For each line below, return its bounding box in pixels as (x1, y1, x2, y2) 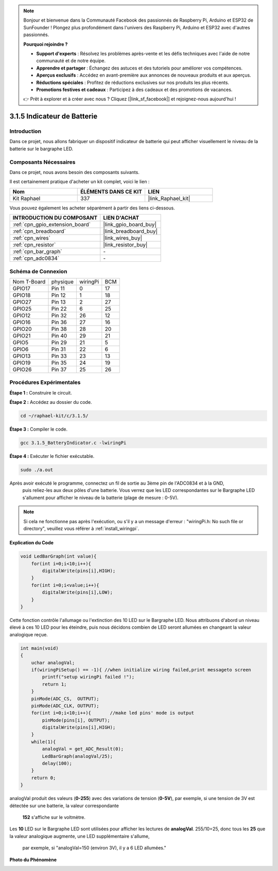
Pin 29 (51, 339, 67, 346)
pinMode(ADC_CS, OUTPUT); (31, 696, 100, 702)
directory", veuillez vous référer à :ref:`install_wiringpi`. (23, 525, 140, 531)
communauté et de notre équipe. (36, 58, 106, 64)
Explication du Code (9, 540, 54, 546)
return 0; (31, 775, 56, 780)
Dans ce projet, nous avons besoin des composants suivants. (9, 169, 140, 175)
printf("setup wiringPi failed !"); (42, 674, 135, 680)
